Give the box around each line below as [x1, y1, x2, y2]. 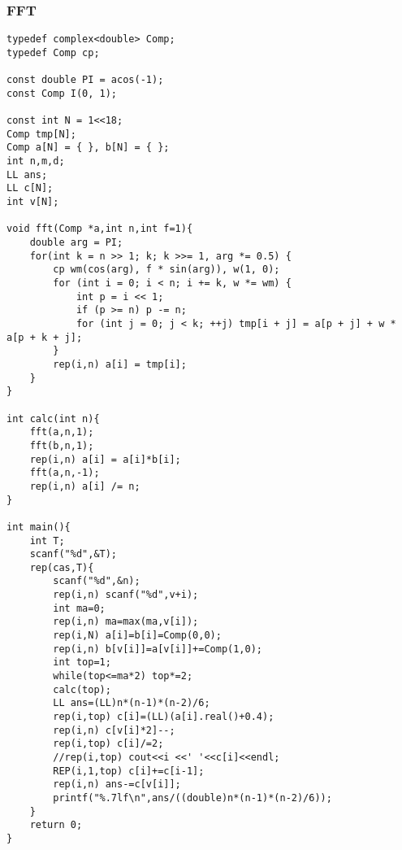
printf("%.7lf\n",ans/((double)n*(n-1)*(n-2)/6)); [53, 791, 332, 804]
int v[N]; [6, 196, 59, 208]
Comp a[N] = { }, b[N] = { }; [6, 142, 170, 154]
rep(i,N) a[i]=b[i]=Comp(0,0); [53, 630, 222, 642]
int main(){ [6, 521, 71, 533]
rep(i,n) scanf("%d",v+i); [53, 589, 199, 601]
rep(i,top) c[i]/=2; [53, 738, 164, 750]
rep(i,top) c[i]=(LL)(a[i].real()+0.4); [53, 711, 274, 723]
